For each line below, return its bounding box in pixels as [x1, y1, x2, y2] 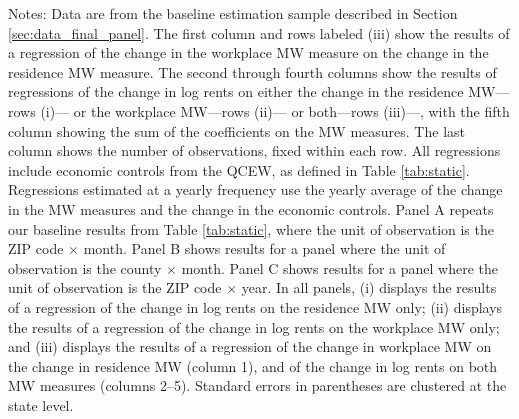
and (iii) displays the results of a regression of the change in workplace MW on [8, 336, 492, 357]
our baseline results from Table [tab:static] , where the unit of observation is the [8, 218, 494, 239]
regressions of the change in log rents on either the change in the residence [8, 81, 464, 102]
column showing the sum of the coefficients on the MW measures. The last [8, 120, 465, 141]
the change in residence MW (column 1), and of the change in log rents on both [8, 355, 498, 376]
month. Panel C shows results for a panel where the [181, 257, 499, 278]
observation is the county [8, 257, 162, 278]
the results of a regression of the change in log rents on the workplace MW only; [8, 316, 500, 337]
